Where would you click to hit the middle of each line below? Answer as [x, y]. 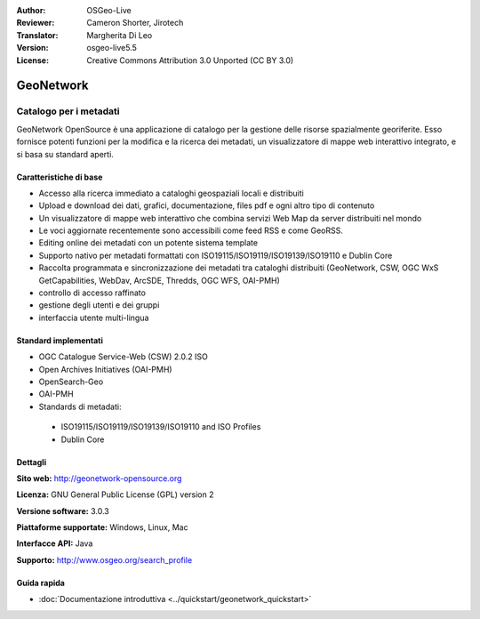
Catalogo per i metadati [68, 111]
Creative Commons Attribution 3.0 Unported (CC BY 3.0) [190, 60]
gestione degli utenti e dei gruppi [99, 305]
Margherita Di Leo [120, 35]
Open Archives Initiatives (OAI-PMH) [105, 369]
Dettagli [32, 462]
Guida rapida [41, 583]
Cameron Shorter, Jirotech [135, 23]
